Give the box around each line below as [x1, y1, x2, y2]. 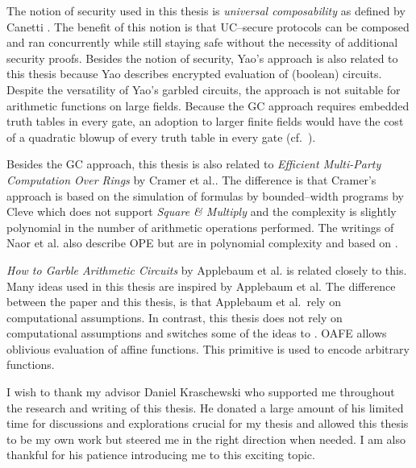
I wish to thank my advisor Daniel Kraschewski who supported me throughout [6, 383, 395, 400]
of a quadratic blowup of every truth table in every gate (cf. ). [6, 128, 316, 145]
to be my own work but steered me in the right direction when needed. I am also [6, 430, 406, 447]
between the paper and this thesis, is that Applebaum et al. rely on [6, 293, 341, 310]
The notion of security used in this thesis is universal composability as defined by [6, 2, 406, 19]
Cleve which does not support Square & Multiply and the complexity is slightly [6, 203, 397, 220]
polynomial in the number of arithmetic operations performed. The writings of [6, 218, 394, 235]
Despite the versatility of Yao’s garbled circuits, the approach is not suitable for [6, 81, 401, 97]
